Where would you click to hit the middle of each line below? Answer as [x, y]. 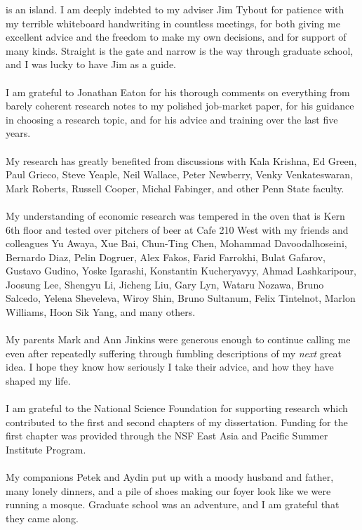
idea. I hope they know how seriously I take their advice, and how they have [170, 367]
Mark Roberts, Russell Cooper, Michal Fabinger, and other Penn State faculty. [175, 188]
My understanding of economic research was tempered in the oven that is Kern [175, 215]
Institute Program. [46, 449]
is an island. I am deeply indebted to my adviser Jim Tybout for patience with [175, 9]
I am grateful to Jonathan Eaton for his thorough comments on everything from [178, 92]
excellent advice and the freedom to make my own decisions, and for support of [176, 37]
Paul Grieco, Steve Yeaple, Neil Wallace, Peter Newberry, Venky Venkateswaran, [180, 174]
